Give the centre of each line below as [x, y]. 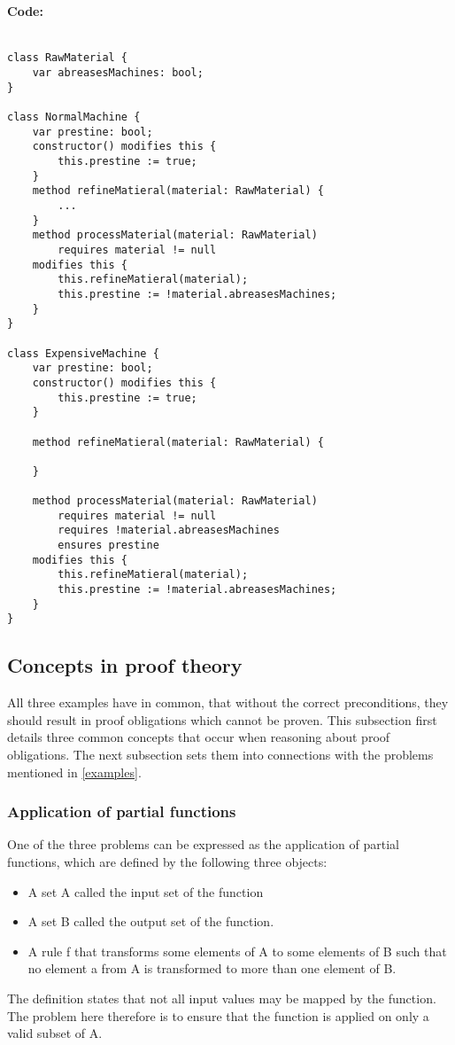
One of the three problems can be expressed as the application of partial [204, 844]
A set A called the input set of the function [146, 891]
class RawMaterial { [68, 58]
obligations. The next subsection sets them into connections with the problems [220, 755]
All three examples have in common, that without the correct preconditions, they [228, 702]
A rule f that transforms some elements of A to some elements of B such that [237, 951]
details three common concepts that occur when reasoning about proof [199, 737]
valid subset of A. [55, 1033]
